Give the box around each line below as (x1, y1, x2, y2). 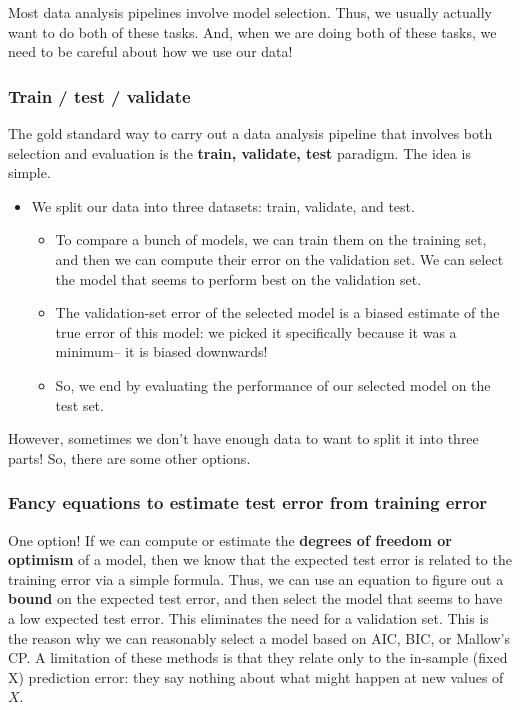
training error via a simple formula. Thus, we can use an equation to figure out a (8, 568, 504, 589)
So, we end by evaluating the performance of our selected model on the (55, 374, 491, 395)
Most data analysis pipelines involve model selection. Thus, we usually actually (8, 2, 492, 22)
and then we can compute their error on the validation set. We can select (55, 248, 504, 269)
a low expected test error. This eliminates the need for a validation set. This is (8, 607, 489, 628)
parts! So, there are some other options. (8, 447, 251, 468)
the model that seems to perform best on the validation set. (55, 268, 422, 289)
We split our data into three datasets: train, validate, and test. (31, 195, 415, 216)
